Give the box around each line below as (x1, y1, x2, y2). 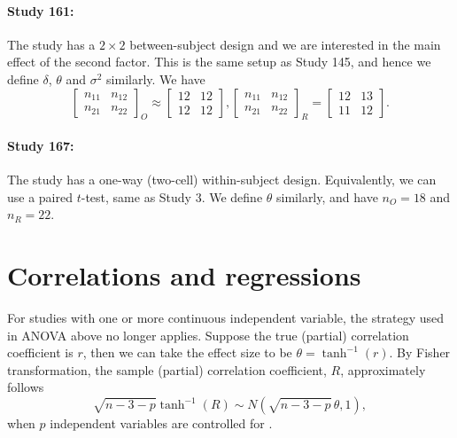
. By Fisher (389, 343, 451, 362)
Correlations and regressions (7, 257, 361, 293)
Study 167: (7, 136, 74, 154)
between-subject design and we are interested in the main (129, 35, 441, 53)
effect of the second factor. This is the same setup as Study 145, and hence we (7, 52, 431, 71)
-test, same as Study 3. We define (81, 187, 263, 206)
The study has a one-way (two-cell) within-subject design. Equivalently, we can (7, 170, 437, 189)
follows (7, 378, 44, 396)
